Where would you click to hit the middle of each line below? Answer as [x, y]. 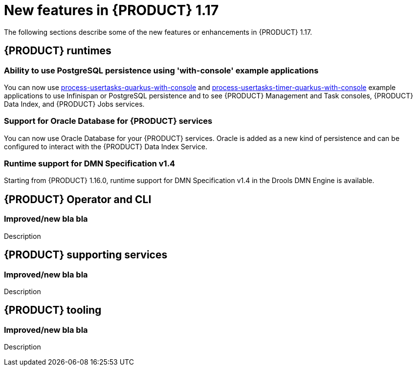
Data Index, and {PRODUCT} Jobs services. [74, 104]
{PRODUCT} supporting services [86, 255]
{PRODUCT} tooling [53, 310]
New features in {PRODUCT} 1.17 [111, 10]
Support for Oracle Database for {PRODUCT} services [108, 121]
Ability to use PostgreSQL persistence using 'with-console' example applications [161, 70]
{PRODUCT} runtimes [58, 51]
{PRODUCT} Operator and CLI [78, 199]
